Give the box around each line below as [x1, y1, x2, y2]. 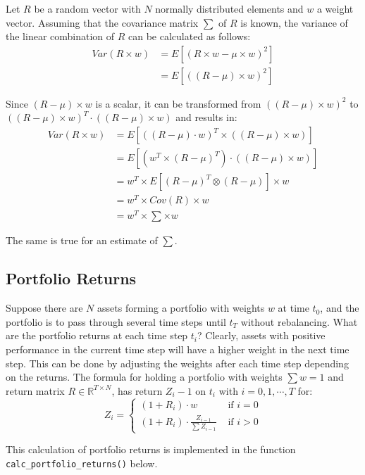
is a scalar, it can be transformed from [95, 96, 261, 110]
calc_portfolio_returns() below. [6, 455, 158, 470]
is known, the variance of [240, 15, 348, 30]
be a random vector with [34, 1, 141, 15]
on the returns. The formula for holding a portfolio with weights [6, 369, 283, 384]
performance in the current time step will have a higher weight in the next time [6, 341, 349, 356]
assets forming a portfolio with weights [97, 300, 265, 315]
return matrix [6, 383, 65, 398]
